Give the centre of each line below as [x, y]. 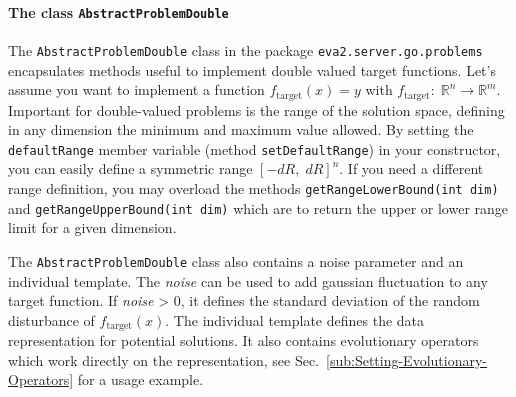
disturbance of [51, 319]
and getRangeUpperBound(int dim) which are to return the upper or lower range [258, 207]
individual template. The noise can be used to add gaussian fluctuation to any [248, 280]
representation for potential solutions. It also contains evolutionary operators [243, 340]
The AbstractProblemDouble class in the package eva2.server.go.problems [245, 49]
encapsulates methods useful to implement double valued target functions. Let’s [252, 69]
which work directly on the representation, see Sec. [164, 359]
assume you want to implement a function [136, 89]
